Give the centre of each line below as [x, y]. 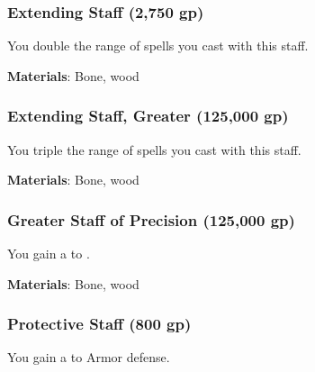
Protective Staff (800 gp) [99, 324]
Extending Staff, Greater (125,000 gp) [148, 116]
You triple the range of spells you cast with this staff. [154, 149]
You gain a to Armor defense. [89, 357]
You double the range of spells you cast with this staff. [158, 45]
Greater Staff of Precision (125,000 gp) [151, 219]
